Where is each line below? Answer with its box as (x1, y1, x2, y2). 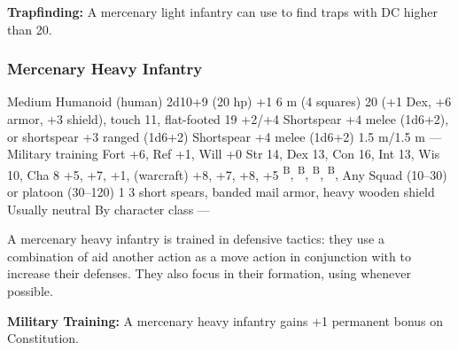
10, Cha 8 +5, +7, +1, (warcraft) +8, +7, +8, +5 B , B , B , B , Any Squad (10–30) (7, 162, 447, 183)
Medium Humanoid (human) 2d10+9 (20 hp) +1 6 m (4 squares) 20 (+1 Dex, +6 (7, 92, 452, 111)
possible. (7, 282, 53, 299)
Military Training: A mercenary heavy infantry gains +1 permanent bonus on (7, 311, 444, 330)
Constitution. (7, 329, 79, 347)
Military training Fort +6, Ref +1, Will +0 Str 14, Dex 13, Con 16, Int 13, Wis (7, 144, 440, 163)
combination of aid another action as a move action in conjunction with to (7, 246, 411, 265)
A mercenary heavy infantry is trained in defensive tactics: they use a (7, 229, 384, 248)
